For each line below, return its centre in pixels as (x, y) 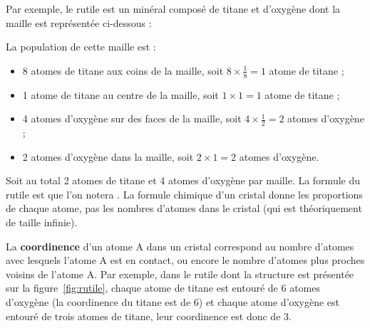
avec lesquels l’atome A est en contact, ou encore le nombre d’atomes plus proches (185, 260)
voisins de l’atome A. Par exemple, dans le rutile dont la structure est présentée (180, 274)
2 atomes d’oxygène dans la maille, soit (108, 156)
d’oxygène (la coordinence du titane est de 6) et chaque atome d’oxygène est (173, 301)
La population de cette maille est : (81, 47)
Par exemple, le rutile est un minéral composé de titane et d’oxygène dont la (173, 9)
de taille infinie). (42, 222)
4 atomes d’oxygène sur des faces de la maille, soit (132, 118)
